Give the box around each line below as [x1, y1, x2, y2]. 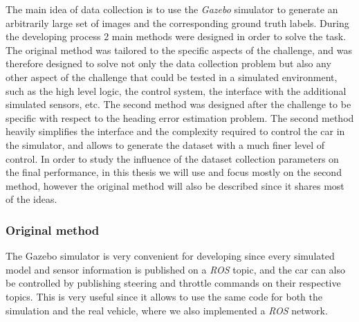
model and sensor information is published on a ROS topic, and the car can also [6, 262, 345, 276]
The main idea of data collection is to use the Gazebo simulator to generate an [6, 2, 338, 16]
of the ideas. [6, 192, 57, 206]
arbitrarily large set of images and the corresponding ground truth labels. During [6, 15, 349, 30]
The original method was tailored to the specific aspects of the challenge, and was [6, 42, 352, 57]
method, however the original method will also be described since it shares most [6, 178, 344, 193]
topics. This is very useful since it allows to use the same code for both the [6, 289, 322, 303]
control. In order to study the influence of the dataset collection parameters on [6, 151, 339, 166]
